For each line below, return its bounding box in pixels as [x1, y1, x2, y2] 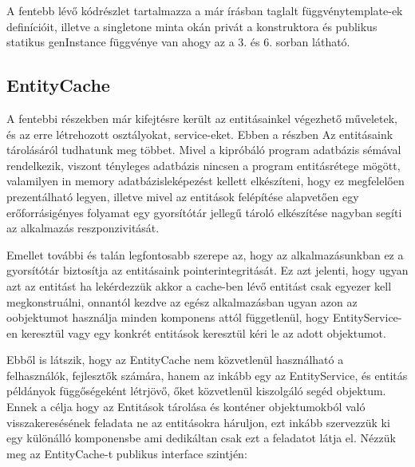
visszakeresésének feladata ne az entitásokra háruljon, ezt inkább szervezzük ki [6, 414, 390, 430]
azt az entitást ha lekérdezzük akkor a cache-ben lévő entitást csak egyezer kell [6, 277, 392, 294]
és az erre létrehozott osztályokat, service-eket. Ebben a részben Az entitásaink [6, 125, 393, 142]
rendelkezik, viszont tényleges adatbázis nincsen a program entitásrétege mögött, [6, 156, 401, 173]
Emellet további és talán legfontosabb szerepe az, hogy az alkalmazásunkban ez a [6, 246, 404, 263]
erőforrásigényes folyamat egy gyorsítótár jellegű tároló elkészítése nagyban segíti [6, 204, 402, 220]
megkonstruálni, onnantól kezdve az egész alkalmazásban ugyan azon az [6, 293, 358, 310]
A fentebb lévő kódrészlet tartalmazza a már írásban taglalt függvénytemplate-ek [6, 2, 403, 18]
